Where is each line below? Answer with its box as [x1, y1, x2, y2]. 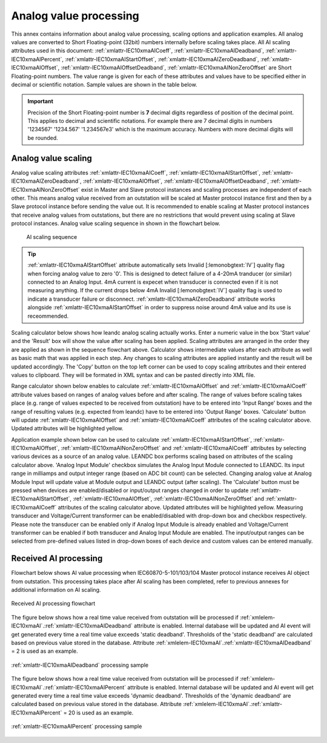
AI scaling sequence [26, 234, 78, 241]
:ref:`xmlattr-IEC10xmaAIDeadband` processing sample [11, 661, 149, 669]
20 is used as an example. [68, 709, 134, 716]
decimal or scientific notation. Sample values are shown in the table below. [11, 80, 197, 88]
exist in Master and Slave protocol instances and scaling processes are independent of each [81, 186, 312, 193]
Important [27, 97, 54, 105]
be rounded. [27, 134, 58, 142]
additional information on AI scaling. [11, 586, 101, 594]
